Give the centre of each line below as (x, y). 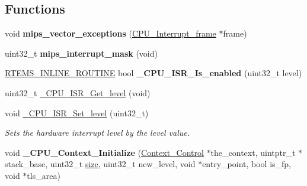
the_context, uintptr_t (253, 152)
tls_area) (44, 175)
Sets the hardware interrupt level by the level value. (97, 133)
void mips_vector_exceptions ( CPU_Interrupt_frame (111, 33)
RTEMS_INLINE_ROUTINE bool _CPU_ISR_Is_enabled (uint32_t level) (153, 73)
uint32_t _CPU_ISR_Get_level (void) (78, 92)
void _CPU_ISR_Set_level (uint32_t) (77, 112)
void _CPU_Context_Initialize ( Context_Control (104, 152)
